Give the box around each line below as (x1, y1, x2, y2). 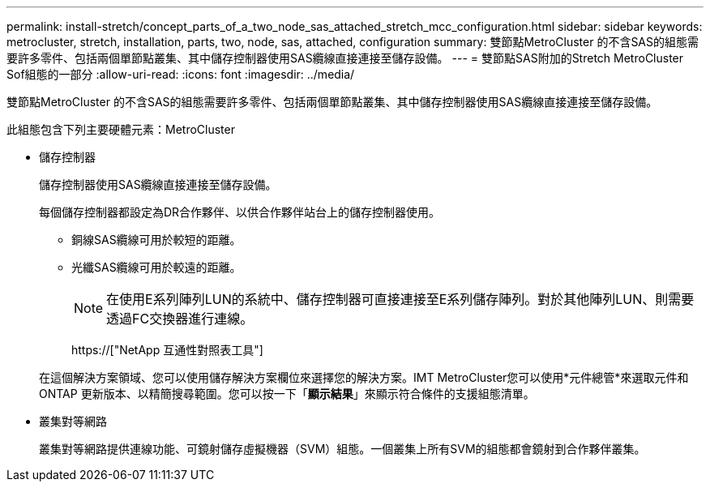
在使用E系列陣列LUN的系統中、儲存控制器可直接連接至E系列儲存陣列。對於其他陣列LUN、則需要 (106, 291, 695, 307)
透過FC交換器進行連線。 (106, 310, 254, 327)
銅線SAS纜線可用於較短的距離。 (71, 233, 242, 246)
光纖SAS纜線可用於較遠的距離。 (71, 260, 242, 274)
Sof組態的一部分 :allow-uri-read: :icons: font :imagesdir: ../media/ (6, 67, 355, 81)
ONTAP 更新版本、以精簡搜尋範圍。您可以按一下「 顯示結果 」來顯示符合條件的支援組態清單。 (39, 387, 535, 400)
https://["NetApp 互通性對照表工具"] (71, 343, 263, 357)
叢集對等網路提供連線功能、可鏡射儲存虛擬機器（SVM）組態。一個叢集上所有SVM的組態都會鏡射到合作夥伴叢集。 (39, 442, 646, 456)
